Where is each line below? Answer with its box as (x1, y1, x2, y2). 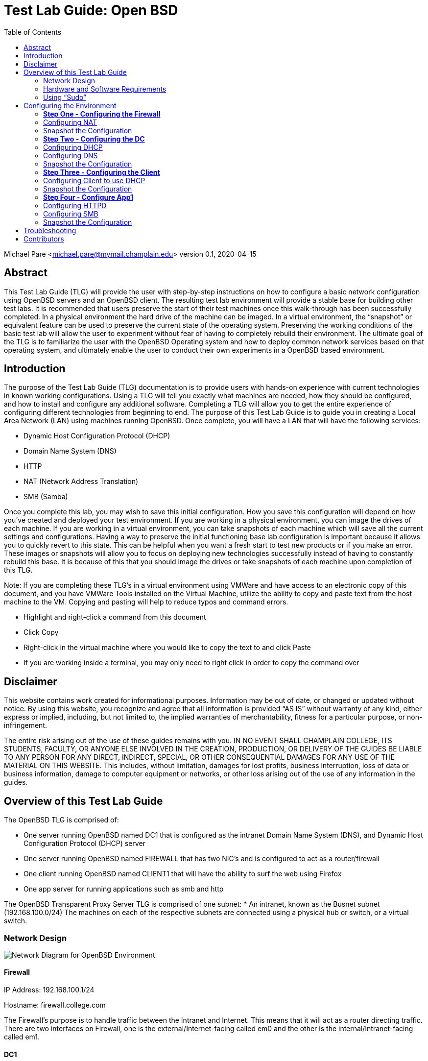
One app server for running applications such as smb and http (24, 885, 224, 893)
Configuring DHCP (43, 143, 103, 151)
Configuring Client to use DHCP (43, 176, 145, 185)
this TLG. (4, 566, 33, 575)
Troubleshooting (24, 226, 76, 235)
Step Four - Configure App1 (43, 193, 134, 201)
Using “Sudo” (43, 93, 87, 101)
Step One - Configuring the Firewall (43, 109, 161, 118)
